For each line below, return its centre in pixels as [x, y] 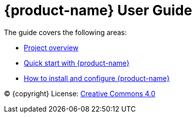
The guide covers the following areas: [65, 32]
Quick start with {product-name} [77, 63]
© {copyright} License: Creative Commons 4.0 [80, 93]
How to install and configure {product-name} [97, 78]
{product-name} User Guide [98, 10]
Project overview [51, 47]
